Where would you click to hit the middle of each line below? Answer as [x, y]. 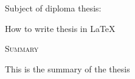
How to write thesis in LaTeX [60, 28]
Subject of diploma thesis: [53, 8]
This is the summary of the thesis [67, 68]
